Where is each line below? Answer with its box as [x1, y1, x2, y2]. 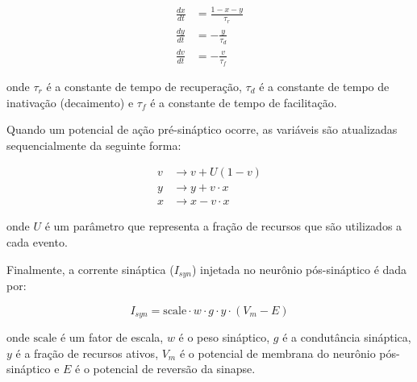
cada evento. [6, 234, 68, 250]
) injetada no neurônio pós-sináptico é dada [191, 260, 407, 277]
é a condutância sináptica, [282, 329, 411, 346]
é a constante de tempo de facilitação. [150, 93, 337, 110]
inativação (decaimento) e [6, 93, 134, 110]
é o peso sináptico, [178, 329, 270, 346]
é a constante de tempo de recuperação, [46, 77, 242, 94]
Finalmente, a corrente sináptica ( [6, 260, 174, 277]
